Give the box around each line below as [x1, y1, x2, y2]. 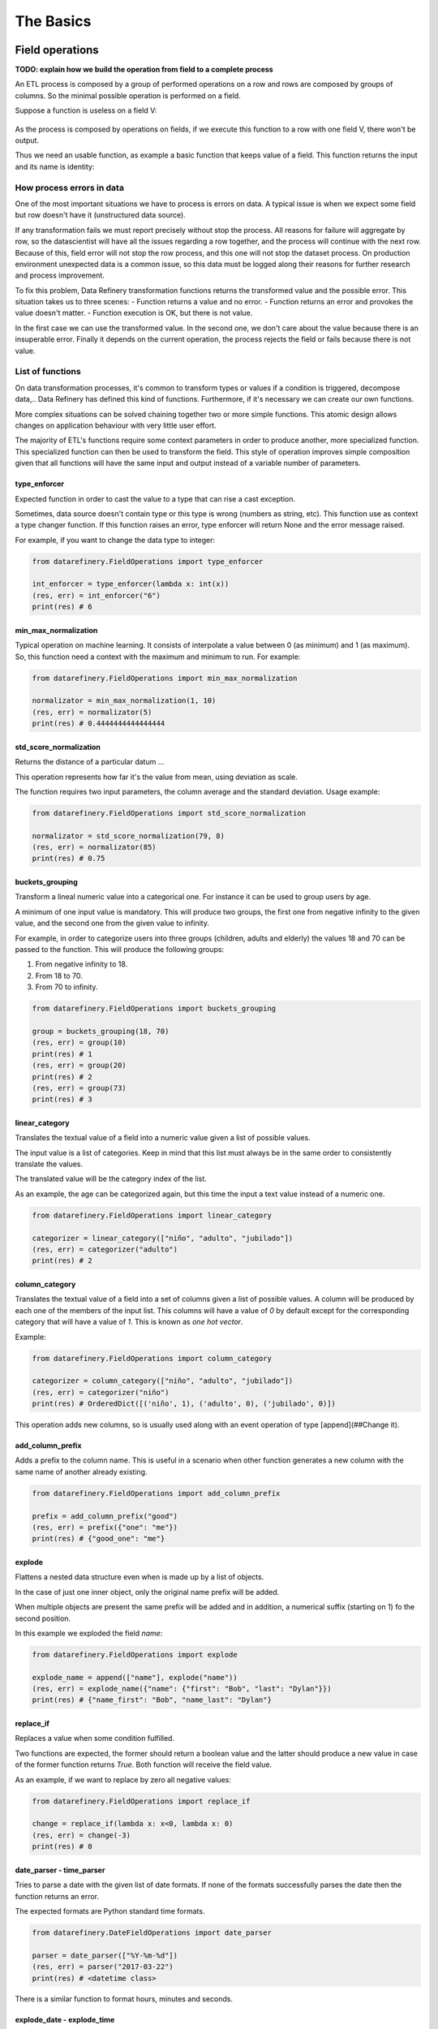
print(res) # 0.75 [32, 854, 105, 864]
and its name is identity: [15, 162, 95, 171]
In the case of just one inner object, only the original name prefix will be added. [15, 1587, 280, 1596]
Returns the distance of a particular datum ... [15, 757, 165, 767]
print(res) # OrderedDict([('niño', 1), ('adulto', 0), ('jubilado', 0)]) [32, 1399, 337, 1408]
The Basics [15, 12, 92, 30]
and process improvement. [15, 270, 105, 280]
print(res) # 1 [32, 1049, 92, 1058]
